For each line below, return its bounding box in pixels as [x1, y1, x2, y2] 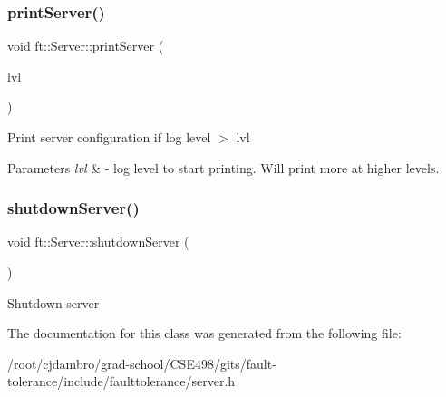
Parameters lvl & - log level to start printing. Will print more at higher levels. [7, 158, 440, 177]
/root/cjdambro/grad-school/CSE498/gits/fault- [7, 353, 276, 373]
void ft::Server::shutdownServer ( [7, 232, 189, 251]
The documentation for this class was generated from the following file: [7, 324, 402, 343]
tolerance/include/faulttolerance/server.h [7, 372, 236, 391]
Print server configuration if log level [7, 128, 211, 146]
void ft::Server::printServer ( [7, 36, 164, 55]
